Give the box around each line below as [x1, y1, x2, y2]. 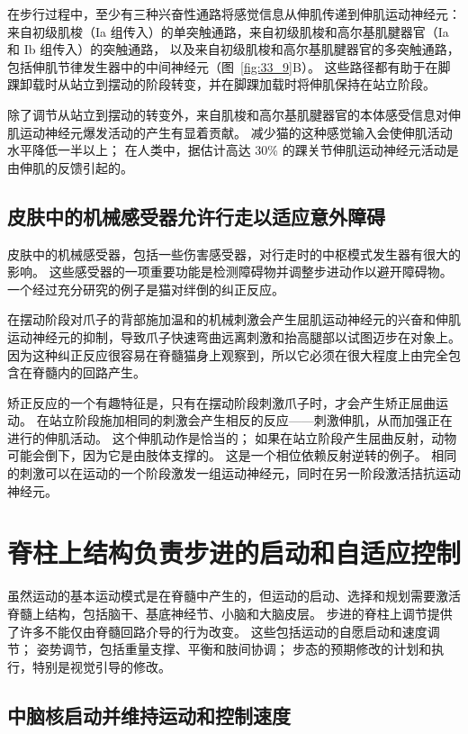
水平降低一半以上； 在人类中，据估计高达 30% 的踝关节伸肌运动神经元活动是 [7, 140, 459, 159]
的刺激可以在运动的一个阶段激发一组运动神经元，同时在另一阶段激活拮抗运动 [7, 464, 461, 483]
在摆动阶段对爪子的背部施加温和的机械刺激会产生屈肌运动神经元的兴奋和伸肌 [7, 310, 461, 329]
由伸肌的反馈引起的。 [7, 158, 133, 177]
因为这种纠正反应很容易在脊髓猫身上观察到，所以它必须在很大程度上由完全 [7, 345, 448, 364]
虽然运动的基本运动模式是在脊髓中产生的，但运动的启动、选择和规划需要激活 [7, 586, 461, 605]
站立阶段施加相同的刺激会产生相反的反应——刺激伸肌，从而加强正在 [49, 411, 453, 430]
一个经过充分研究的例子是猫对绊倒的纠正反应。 [7, 279, 284, 298]
